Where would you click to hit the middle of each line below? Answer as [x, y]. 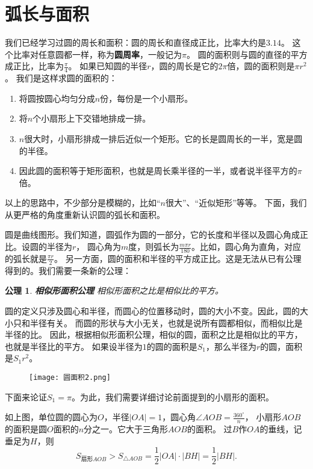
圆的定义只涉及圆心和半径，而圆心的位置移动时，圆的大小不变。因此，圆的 [152, 310]
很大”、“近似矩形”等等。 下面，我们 [236, 203]
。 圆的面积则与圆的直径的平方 [247, 54]
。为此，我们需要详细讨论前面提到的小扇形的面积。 [172, 396]
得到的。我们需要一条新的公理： [68, 270]
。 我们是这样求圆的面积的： [61, 78]
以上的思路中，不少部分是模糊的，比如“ [83, 203]
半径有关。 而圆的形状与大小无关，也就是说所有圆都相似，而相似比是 [166, 322]
